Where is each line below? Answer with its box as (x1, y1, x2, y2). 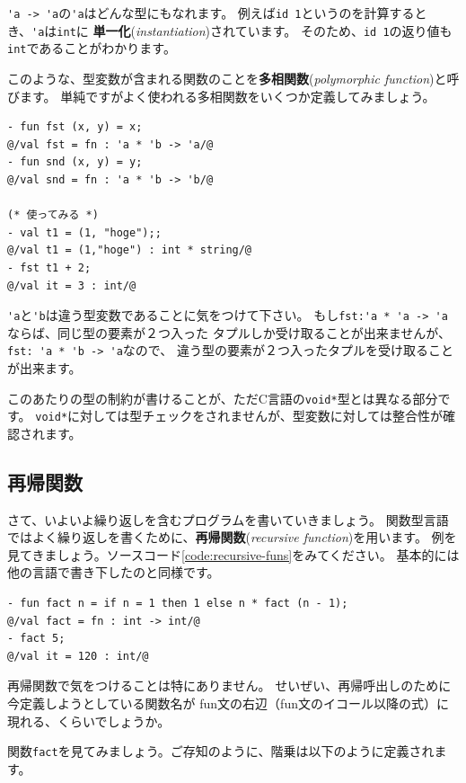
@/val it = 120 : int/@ (7, 649, 149, 663)
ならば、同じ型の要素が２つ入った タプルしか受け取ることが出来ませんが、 (7, 323, 451, 342)
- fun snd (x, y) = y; (7, 156, 143, 169)
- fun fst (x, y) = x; (7, 120, 143, 134)
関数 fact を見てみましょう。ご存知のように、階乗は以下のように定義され (7, 742, 435, 761)
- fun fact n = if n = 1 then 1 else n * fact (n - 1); (7, 597, 348, 610)
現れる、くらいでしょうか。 (7, 711, 171, 730)
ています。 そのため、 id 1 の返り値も (234, 21, 453, 40)
